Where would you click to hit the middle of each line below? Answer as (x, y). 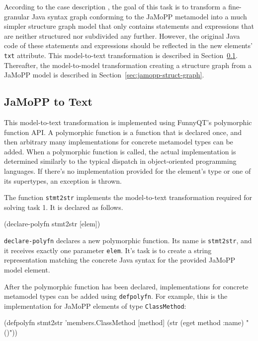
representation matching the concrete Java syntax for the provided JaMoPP (120, 260)
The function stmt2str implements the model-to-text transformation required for (128, 197)
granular (17, 16)
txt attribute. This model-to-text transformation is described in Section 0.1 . (121, 55)
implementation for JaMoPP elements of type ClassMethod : (95, 306)
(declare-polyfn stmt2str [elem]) (52, 224)
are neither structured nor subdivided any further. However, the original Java (122, 35)
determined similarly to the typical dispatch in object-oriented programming (120, 161)
